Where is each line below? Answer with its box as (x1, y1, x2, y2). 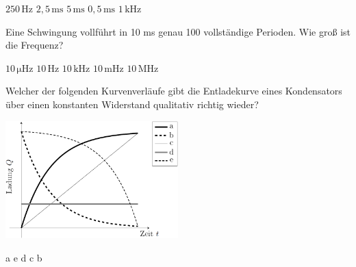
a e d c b (5, 250, 42, 264)
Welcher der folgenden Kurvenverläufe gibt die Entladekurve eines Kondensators (5, 84, 342, 98)
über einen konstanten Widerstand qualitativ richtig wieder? (5, 97, 259, 111)
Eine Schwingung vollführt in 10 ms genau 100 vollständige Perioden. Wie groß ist (5, 24, 351, 38)
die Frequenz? (5, 38, 64, 52)
